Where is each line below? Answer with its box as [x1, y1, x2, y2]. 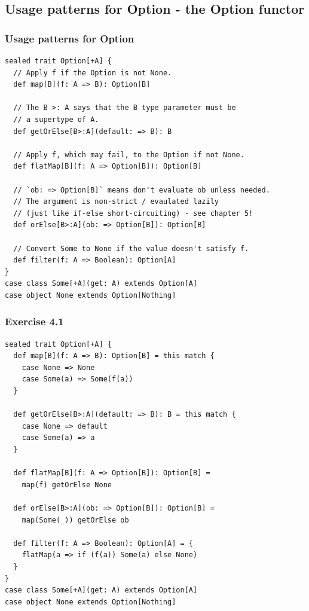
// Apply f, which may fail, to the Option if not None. [13, 150, 244, 159]
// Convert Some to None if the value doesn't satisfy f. [13, 244, 249, 253]
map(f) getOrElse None [22, 480, 112, 489]
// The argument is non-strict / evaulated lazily [13, 197, 219, 206]
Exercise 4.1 [5, 314, 64, 329]
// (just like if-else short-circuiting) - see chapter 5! [13, 209, 253, 218]
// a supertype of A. [13, 115, 99, 124]
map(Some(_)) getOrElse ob [22, 515, 129, 524]
